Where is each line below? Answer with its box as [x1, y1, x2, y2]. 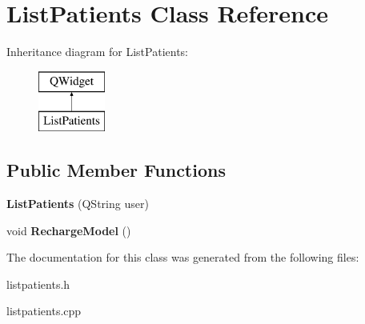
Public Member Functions [6, 158, 226, 182]
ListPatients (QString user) [6, 195, 149, 212]
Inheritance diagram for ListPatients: [6, 43, 189, 60]
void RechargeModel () [6, 222, 131, 238]
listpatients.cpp [6, 302, 82, 319]
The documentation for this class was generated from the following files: [6, 249, 359, 266]
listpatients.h [6, 275, 70, 292]
